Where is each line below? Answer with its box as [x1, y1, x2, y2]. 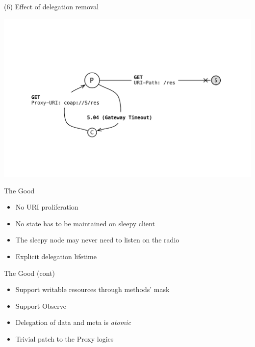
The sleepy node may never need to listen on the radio [15, 235, 179, 245]
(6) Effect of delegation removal [4, 1, 99, 11]
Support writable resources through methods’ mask [15, 284, 170, 294]
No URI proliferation [15, 202, 78, 212]
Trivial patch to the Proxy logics [15, 333, 114, 344]
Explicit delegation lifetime [15, 251, 97, 261]
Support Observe [15, 300, 67, 311]
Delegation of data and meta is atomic [15, 317, 131, 327]
